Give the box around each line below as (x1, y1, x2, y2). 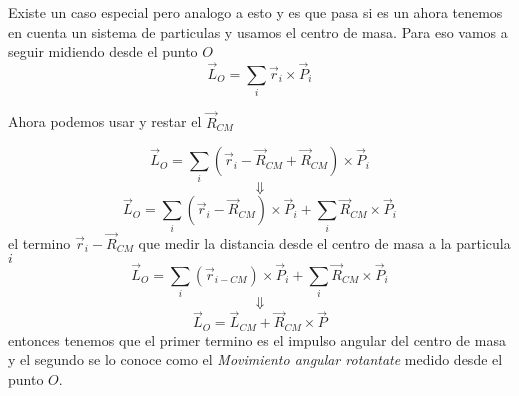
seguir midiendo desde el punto (8, 41, 198, 62)
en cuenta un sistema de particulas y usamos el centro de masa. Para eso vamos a (8, 21, 508, 42)
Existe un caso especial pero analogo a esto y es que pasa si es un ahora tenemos (8, 2, 503, 22)
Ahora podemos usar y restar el (8, 111, 202, 132)
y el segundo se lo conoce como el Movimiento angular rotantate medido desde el (8, 349, 503, 370)
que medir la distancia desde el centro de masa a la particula (138, 233, 511, 254)
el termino (8, 233, 71, 254)
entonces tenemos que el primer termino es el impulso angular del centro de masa (8, 329, 506, 350)
